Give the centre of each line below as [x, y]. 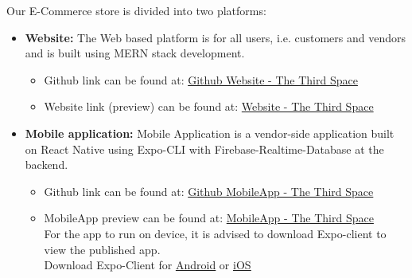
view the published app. [102, 249]
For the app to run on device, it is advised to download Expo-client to [215, 233]
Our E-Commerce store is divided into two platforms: [136, 10]
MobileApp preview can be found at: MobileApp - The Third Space [209, 218]
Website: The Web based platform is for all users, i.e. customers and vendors [215, 37]
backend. [47, 164]
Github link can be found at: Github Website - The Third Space [201, 79]
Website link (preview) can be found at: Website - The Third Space [209, 106]
